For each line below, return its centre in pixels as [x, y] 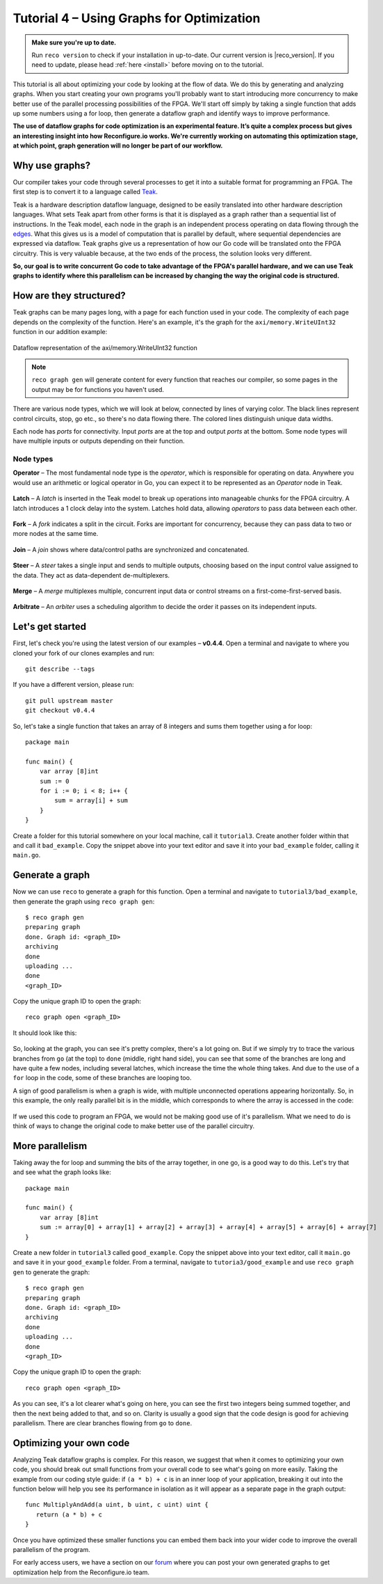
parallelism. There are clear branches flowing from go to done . [103, 1423]
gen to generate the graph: [51, 1272]
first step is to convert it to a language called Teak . [85, 192]
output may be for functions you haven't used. [98, 389]
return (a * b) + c [69, 1514]
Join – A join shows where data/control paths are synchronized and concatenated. [131, 549]
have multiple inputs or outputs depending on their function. [99, 441]
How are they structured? [70, 296]
